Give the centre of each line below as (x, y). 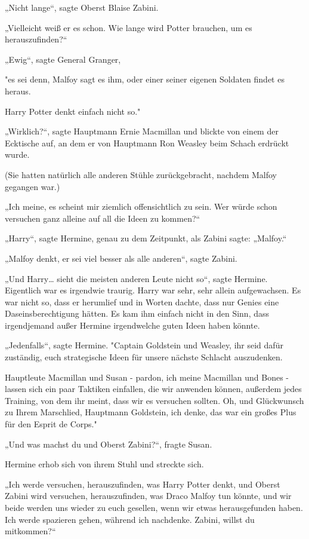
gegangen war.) (33, 186)
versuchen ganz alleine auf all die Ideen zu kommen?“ (103, 218)
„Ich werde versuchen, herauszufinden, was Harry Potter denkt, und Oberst (143, 484)
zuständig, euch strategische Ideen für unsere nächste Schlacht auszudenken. (144, 357)
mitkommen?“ (30, 531)
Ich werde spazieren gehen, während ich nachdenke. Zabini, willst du (130, 519)
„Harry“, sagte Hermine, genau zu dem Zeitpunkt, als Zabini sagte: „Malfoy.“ (146, 238)
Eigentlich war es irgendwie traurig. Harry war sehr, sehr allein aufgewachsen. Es (153, 290)
